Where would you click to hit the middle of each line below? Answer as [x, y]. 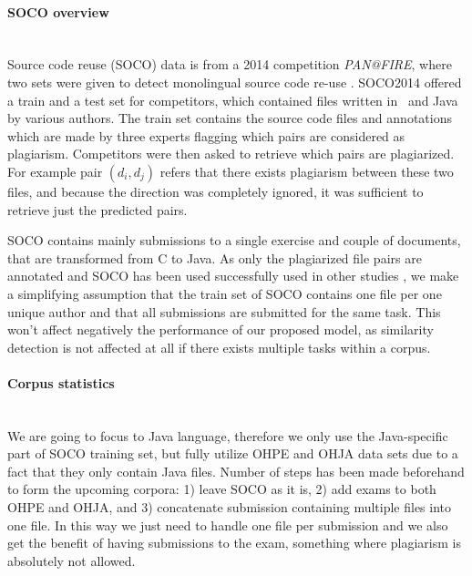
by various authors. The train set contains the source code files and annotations [230, 118]
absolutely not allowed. [72, 560]
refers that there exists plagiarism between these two [307, 171]
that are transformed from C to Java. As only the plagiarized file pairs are [215, 257]
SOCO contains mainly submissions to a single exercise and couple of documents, [234, 240]
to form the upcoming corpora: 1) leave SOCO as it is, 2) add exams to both [222, 489]
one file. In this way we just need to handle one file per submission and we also [228, 525]
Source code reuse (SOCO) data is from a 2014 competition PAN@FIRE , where [230, 64]
